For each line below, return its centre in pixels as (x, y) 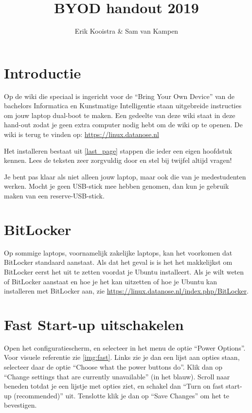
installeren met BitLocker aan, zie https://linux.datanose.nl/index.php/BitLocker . (126, 291)
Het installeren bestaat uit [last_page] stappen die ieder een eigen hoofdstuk (118, 150)
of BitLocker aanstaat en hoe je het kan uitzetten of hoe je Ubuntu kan (111, 281)
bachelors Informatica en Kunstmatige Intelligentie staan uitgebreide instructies (123, 106)
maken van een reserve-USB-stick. (54, 196)
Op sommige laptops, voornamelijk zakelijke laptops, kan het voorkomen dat (118, 252)
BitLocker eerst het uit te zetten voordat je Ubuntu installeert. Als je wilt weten (124, 271)
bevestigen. (20, 405)
